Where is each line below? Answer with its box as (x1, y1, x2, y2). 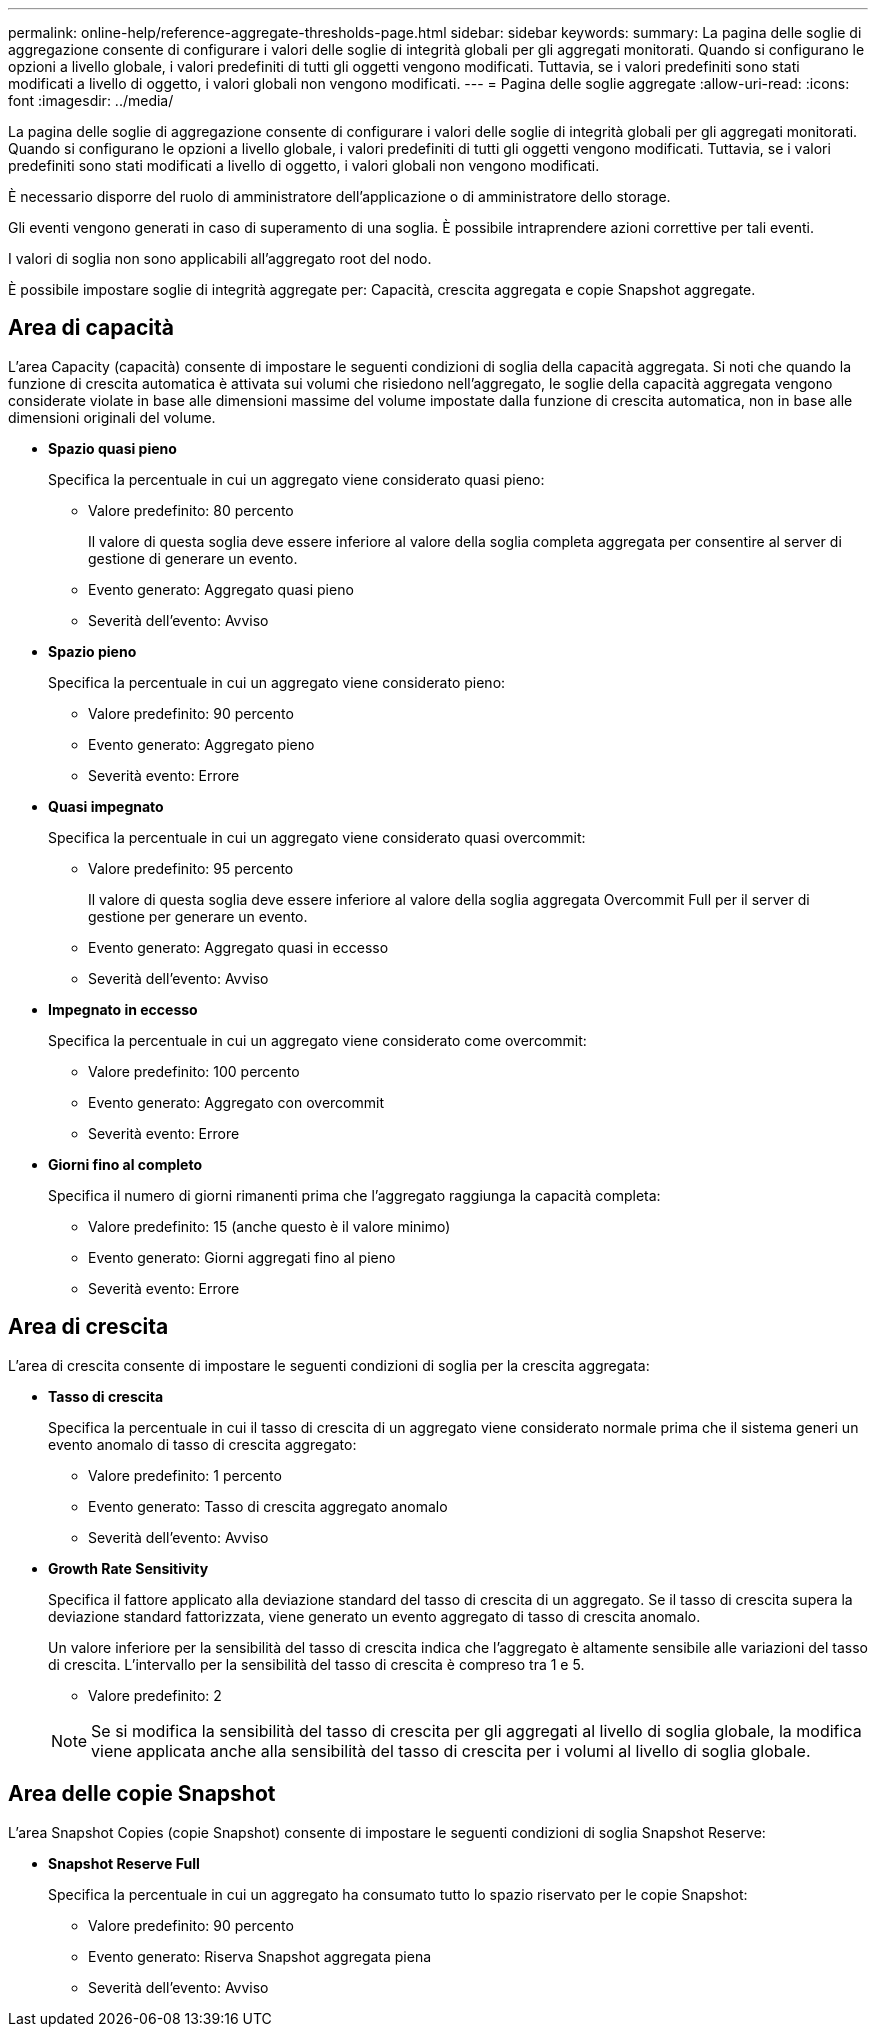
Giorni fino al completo (48, 1155, 202, 1173)
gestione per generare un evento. (88, 907, 308, 925)
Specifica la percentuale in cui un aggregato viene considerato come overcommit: (48, 1031, 587, 1049)
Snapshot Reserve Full (48, 1854, 200, 1872)
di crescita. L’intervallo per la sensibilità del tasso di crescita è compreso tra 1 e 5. (48, 1655, 585, 1673)
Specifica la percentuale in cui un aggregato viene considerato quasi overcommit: (48, 828, 586, 846)
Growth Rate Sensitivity (48, 1559, 209, 1577)
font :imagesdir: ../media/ (8, 92, 174, 109)
